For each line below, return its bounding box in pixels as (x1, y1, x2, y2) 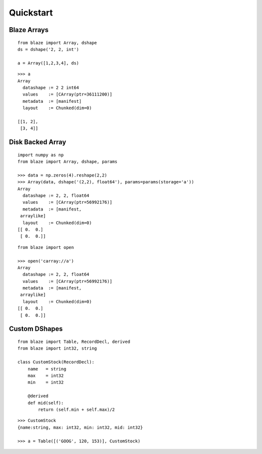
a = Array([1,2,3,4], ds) (17, 60, 80, 65)
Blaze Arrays (9, 26, 49, 34)
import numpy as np (17, 152, 64, 158)
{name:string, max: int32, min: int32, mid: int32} (17, 424, 143, 430)
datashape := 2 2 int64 (22, 85, 80, 90)
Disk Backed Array (9, 138, 66, 146)
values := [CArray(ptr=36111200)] (22, 92, 113, 97)
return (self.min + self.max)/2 (38, 406, 115, 412)
